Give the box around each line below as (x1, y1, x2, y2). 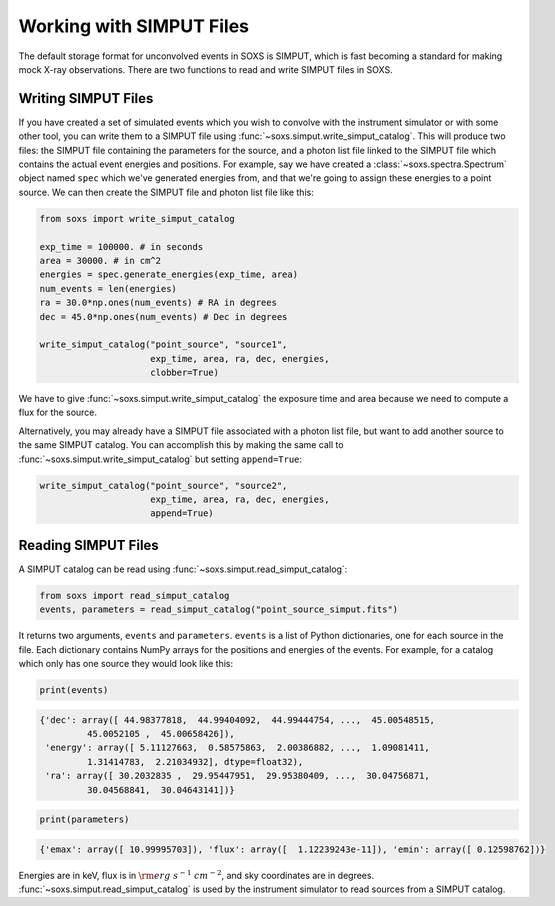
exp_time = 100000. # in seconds (39, 241, 204, 252)
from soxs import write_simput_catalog (39, 213, 235, 224)
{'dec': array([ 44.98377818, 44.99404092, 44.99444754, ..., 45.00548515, (39, 714, 435, 725)
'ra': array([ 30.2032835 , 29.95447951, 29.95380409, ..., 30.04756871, (45, 770, 430, 782)
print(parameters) (39, 814, 130, 825)
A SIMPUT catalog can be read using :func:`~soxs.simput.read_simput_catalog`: (18, 563, 348, 575)
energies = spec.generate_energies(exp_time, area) (39, 269, 299, 280)
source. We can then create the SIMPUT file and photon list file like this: (18, 186, 314, 198)
